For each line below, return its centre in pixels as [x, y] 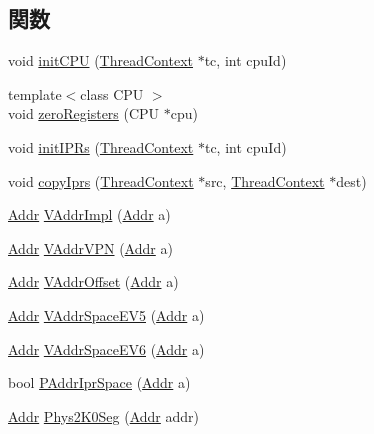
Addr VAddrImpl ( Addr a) [89, 214]
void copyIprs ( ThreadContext [101, 180]
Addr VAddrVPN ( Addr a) [90, 247]
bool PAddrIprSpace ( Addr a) [99, 382]
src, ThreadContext [265, 180]
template [35, 93]
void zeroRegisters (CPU [84, 113]
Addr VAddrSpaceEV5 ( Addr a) [106, 314]
